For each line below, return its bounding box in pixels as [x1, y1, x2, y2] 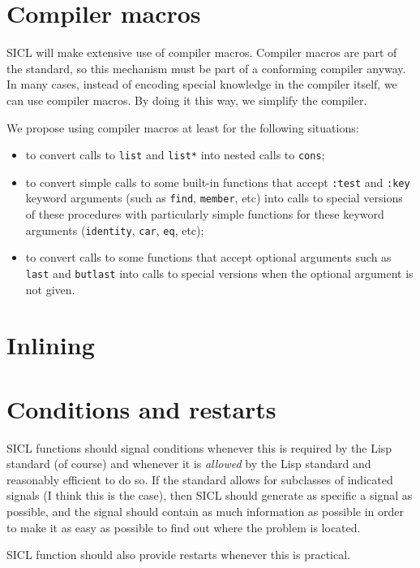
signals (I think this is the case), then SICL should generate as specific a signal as [6, 487, 413, 504]
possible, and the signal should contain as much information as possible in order [6, 503, 404, 520]
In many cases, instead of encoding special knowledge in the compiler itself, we [6, 76, 397, 93]
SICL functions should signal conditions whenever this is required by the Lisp [6, 439, 392, 456]
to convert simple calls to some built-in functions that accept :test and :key [25, 173, 410, 190]
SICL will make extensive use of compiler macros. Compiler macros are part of [6, 44, 397, 61]
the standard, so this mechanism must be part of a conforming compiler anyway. [6, 59, 406, 76]
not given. [25, 280, 75, 297]
